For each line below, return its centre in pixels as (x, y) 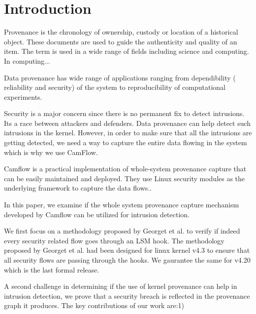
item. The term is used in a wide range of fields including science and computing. (127, 51)
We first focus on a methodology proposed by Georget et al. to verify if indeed (122, 231)
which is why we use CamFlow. (51, 152)
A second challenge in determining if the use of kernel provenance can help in (121, 286)
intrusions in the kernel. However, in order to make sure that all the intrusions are (128, 133)
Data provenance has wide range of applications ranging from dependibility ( (120, 77)
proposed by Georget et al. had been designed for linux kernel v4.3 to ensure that (127, 250)
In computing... (27, 60)
